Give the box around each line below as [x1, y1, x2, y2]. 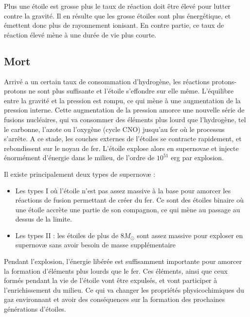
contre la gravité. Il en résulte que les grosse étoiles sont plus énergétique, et [4, 10, 231, 20]
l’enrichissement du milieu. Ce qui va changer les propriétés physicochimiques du [4, 284, 244, 295]
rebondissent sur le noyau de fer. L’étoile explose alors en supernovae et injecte [4, 143, 239, 153]
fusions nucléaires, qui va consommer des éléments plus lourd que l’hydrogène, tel [4, 114, 246, 124]
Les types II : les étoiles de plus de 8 [15, 230, 124, 240]
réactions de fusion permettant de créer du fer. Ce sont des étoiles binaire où [15, 195, 244, 205]
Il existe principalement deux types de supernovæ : [4, 168, 156, 179]
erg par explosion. [171, 152, 224, 163]
